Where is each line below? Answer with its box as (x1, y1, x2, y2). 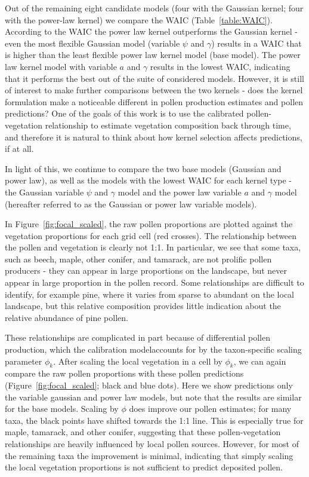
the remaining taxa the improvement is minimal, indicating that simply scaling (5, 449, 293, 461)
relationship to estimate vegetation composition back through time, (45, 118, 291, 131)
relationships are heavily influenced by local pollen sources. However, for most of (5, 437, 299, 450)
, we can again (233, 354, 286, 367)
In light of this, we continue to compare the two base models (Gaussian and (5, 162, 282, 175)
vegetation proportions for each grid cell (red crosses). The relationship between (5, 229, 297, 241)
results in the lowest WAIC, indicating (150, 60, 291, 72)
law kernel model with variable (5, 60, 117, 72)
